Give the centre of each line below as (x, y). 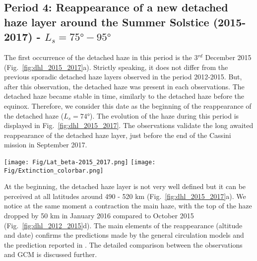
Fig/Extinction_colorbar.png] (54, 170)
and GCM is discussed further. (51, 254)
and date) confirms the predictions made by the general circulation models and (124, 235)
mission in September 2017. (46, 145)
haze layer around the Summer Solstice (107, 22)
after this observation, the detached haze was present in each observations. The (124, 86)
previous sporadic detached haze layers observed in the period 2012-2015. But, (123, 77)
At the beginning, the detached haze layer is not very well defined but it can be (125, 186)
